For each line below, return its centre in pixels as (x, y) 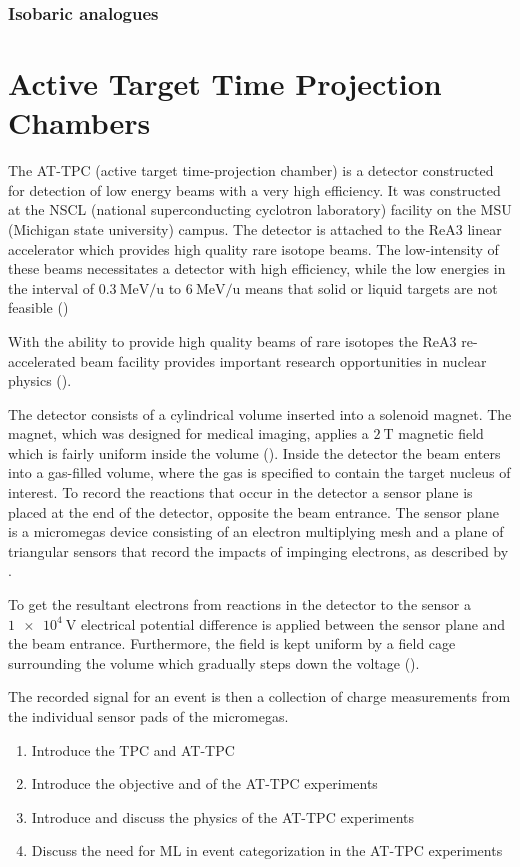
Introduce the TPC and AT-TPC (133, 749)
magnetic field (441, 433)
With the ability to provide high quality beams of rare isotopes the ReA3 (232, 340)
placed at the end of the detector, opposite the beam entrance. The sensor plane (254, 511)
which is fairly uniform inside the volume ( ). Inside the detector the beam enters (254, 452)
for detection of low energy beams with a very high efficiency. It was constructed (254, 189)
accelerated (42, 360)
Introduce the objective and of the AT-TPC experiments (204, 783)
